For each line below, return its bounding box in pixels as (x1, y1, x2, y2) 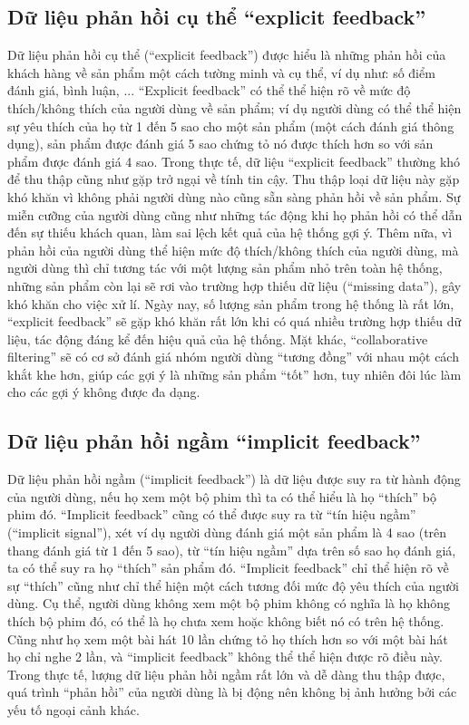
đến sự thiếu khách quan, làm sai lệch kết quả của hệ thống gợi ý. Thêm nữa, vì (7, 223, 453, 242)
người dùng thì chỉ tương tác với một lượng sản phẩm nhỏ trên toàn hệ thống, (7, 258, 443, 277)
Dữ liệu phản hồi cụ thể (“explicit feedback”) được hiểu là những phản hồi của (7, 45, 446, 64)
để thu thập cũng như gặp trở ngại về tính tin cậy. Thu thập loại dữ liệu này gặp (7, 169, 460, 188)
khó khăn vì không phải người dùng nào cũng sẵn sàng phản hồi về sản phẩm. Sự (7, 187, 461, 206)
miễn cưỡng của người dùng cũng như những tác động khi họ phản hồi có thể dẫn (7, 205, 463, 224)
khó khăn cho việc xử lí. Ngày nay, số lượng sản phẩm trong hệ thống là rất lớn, (7, 294, 454, 313)
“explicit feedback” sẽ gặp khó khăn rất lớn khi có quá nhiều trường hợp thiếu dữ (7, 312, 462, 331)
